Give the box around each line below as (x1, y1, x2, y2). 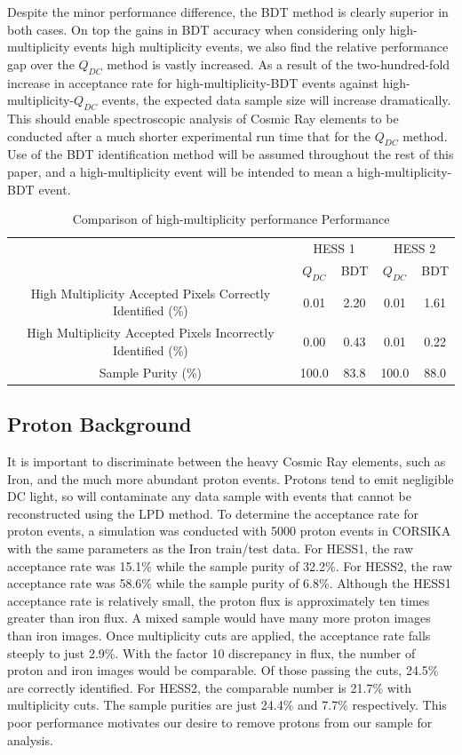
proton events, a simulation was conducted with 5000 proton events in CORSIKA (7, 521, 451, 540)
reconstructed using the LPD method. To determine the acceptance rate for (7, 504, 418, 522)
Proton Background (7, 410, 192, 438)
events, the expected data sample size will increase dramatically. (101, 91, 451, 109)
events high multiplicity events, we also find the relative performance (74, 37, 449, 56)
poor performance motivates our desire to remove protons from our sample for (7, 712, 433, 731)
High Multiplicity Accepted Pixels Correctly (30, 283, 271, 302)
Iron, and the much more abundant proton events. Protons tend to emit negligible (7, 469, 454, 488)
